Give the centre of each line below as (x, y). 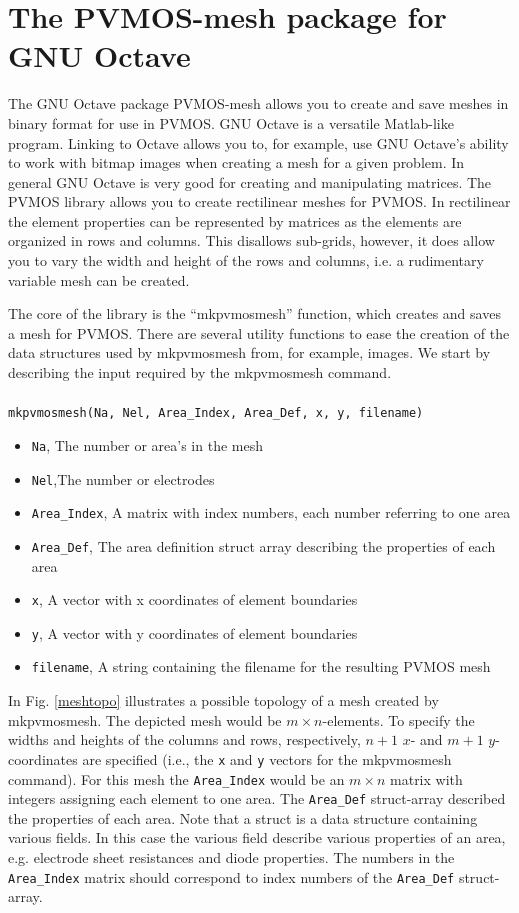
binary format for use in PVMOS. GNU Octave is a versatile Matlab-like (231, 122)
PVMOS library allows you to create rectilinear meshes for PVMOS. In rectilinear (259, 201)
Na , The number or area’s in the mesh (147, 444)
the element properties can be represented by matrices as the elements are (235, 220)
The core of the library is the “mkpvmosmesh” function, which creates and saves (254, 313)
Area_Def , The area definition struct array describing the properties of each (263, 545)
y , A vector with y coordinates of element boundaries (194, 632)
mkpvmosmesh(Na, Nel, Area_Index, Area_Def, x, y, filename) (216, 413)
